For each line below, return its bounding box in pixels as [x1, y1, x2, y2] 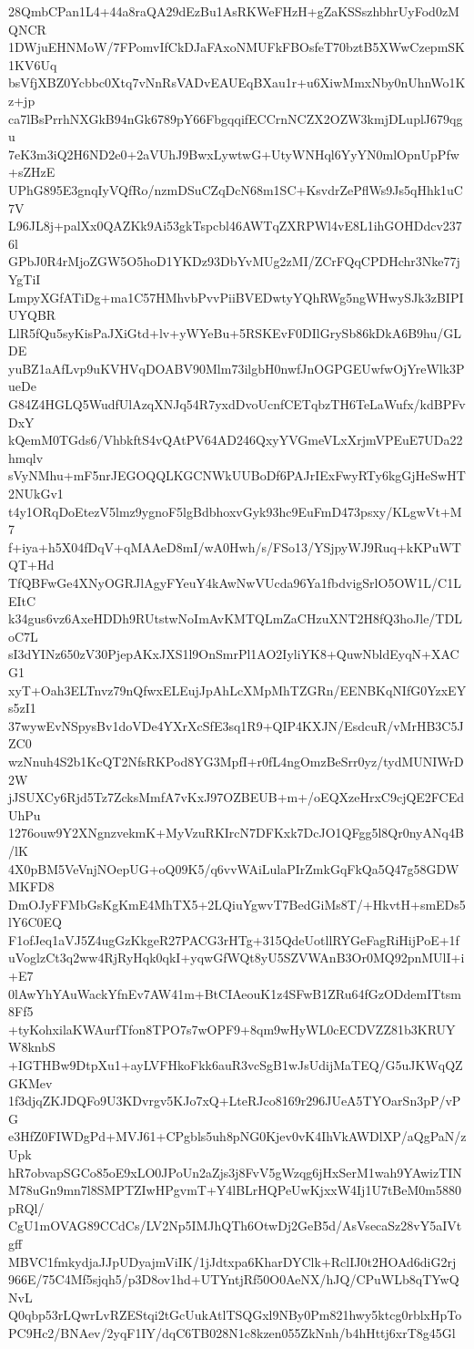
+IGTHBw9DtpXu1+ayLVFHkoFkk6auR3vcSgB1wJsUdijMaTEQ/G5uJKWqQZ [8, 1056, 463, 1075]
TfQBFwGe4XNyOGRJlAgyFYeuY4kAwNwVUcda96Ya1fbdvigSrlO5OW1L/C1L [8, 573, 461, 592]
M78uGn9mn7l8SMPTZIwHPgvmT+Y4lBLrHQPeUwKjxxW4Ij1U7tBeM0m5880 [8, 1180, 461, 1200]
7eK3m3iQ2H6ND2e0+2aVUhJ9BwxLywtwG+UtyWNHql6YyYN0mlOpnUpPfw [8, 144, 459, 163]
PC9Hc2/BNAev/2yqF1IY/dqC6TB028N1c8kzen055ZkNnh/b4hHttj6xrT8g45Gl [8, 1323, 456, 1342]
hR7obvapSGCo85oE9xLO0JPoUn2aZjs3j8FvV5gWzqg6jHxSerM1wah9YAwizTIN [8, 1162, 462, 1181]
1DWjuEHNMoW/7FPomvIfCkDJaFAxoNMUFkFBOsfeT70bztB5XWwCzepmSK [8, 37, 465, 57]
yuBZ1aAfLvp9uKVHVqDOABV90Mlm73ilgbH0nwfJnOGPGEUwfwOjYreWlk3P [8, 358, 465, 377]
